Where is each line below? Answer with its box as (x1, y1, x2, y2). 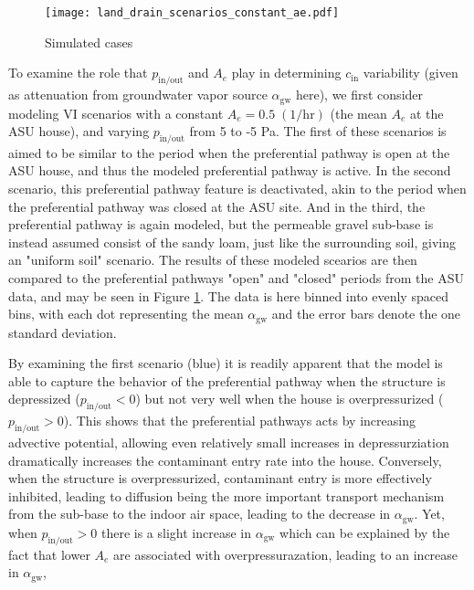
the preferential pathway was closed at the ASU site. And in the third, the (8, 196, 426, 216)
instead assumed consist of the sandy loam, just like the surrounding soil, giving (8, 232, 457, 251)
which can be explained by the (279, 522, 450, 542)
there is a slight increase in (100, 522, 251, 542)
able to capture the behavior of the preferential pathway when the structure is (8, 371, 446, 390)
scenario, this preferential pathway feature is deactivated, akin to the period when (8, 179, 467, 198)
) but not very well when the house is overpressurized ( (135, 389, 444, 408)
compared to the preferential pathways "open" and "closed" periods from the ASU (8, 269, 464, 288)
